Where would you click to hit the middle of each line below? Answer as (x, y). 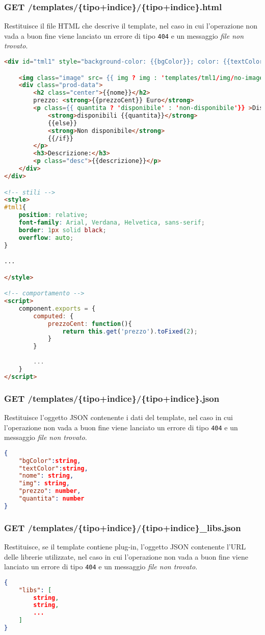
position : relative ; (53, 215)
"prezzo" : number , (50, 491)
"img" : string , (44, 484)
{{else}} (62, 123)
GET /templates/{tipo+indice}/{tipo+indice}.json (112, 398)
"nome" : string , (46, 476)
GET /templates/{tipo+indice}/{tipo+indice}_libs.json (123, 527)
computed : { (54, 316)
